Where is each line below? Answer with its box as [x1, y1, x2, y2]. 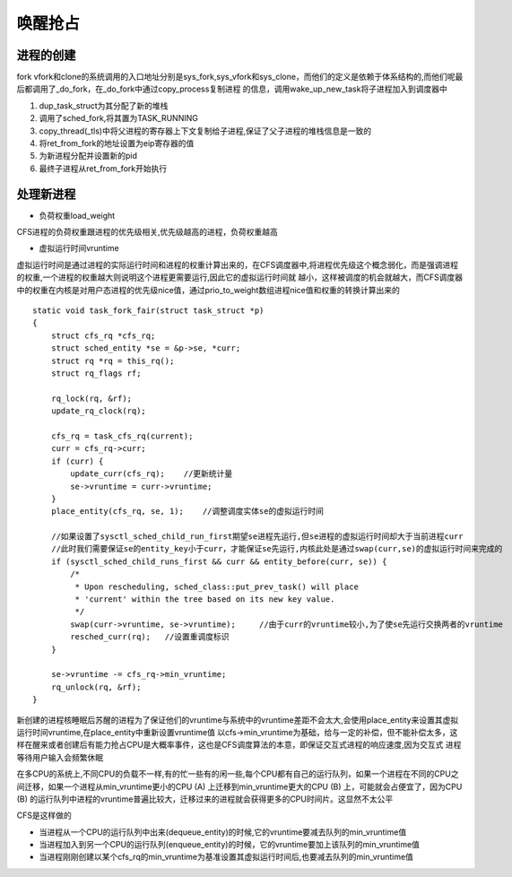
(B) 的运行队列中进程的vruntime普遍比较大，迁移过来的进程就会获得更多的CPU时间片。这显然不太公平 [16, 794, 394, 804]
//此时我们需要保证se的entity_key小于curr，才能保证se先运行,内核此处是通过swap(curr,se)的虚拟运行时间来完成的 [50, 543, 503, 554]
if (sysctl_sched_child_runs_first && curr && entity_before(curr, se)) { [50, 556, 387, 567]
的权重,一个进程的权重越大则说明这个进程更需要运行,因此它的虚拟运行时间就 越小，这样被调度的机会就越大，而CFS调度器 [16, 272, 464, 282]
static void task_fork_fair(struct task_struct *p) [32, 306, 265, 316]
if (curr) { [50, 456, 104, 466]
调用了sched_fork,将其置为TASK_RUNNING [39, 113, 199, 124]
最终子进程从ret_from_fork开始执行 [39, 162, 168, 174]
